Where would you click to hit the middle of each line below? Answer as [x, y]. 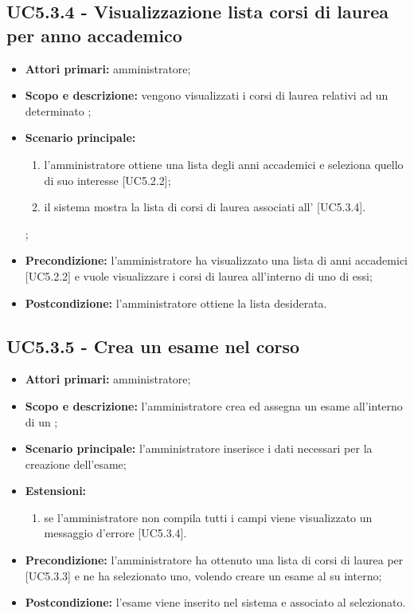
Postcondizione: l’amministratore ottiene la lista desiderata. [176, 303]
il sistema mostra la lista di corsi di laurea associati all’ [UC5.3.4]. [205, 207]
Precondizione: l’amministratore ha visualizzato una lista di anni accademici [216, 260]
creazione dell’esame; [76, 464]
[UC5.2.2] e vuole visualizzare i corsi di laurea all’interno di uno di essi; [199, 275]
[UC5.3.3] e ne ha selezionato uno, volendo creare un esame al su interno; [203, 575]
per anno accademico [94, 35]
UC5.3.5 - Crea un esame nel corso [153, 346]
